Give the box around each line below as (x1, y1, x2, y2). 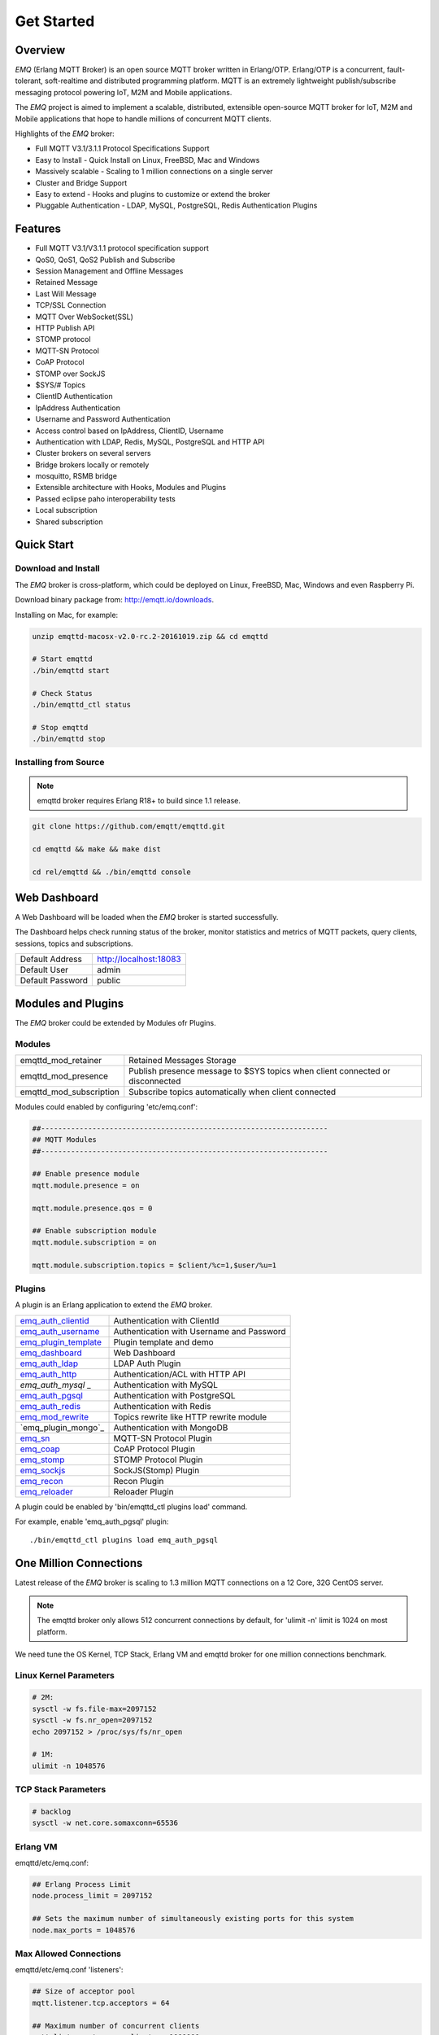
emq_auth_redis (20, 1400, 81, 1411)
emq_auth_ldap (20, 1358, 79, 1369)
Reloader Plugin (113, 1486, 174, 1497)
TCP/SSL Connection (35, 300, 106, 310)
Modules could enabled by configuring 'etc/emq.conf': (15, 1101, 198, 1111)
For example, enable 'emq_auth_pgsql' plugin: (15, 1516, 169, 1526)
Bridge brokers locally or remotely (35, 460, 150, 470)
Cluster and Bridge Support (35, 177, 128, 187)
